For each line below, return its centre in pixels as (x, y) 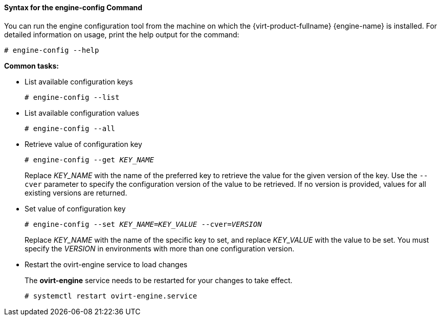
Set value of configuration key (75, 208)
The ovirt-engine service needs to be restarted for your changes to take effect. (159, 280)
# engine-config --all (70, 128)
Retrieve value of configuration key (83, 144)
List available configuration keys (79, 81)
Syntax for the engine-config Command (73, 7)
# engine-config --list (72, 97)
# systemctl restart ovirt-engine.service (111, 296)
